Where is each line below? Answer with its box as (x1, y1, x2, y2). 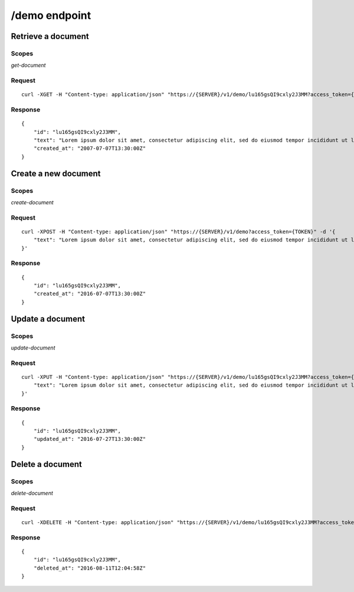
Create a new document (11, 168, 101, 178)
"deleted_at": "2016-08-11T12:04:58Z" (33, 564, 146, 571)
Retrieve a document (11, 31, 90, 41)
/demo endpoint (11, 9, 91, 22)
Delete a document (11, 459, 82, 469)
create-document (11, 198, 54, 206)
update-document (11, 344, 55, 351)
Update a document (11, 313, 86, 324)
